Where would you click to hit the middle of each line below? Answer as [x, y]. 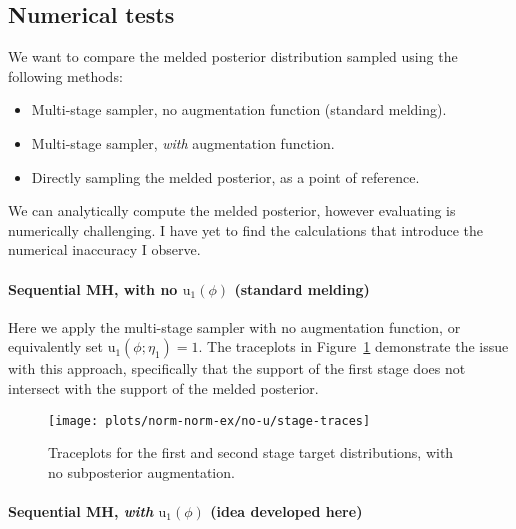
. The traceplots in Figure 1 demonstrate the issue [353, 346]
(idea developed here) [286, 510]
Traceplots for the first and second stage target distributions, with [251, 452]
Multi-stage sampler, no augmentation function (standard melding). [239, 109]
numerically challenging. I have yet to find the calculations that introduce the [246, 229]
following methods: [65, 75]
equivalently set [55, 346]
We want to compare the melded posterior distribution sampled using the [233, 56]
